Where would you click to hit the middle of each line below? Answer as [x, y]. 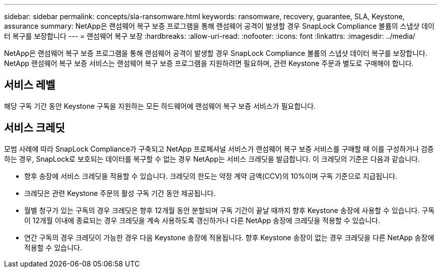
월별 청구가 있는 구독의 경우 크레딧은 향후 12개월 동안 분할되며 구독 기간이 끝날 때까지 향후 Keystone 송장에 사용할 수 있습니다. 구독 [230, 210]
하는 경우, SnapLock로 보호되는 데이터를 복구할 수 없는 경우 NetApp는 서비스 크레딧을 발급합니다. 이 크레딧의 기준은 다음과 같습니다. [212, 159]
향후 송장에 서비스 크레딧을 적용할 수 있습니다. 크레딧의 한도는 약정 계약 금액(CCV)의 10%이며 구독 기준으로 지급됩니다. [211, 176]
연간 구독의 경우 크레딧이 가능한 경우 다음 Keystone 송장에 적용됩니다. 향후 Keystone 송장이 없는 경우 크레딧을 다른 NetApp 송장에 [229, 237]
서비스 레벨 [30, 85]
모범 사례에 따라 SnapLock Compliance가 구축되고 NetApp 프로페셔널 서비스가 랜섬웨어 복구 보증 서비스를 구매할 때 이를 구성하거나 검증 [219, 149]
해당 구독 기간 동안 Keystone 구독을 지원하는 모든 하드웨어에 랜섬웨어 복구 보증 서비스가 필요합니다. [160, 106]
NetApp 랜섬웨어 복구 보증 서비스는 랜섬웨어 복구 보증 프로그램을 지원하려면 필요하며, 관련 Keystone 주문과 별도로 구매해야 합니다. [209, 63]
